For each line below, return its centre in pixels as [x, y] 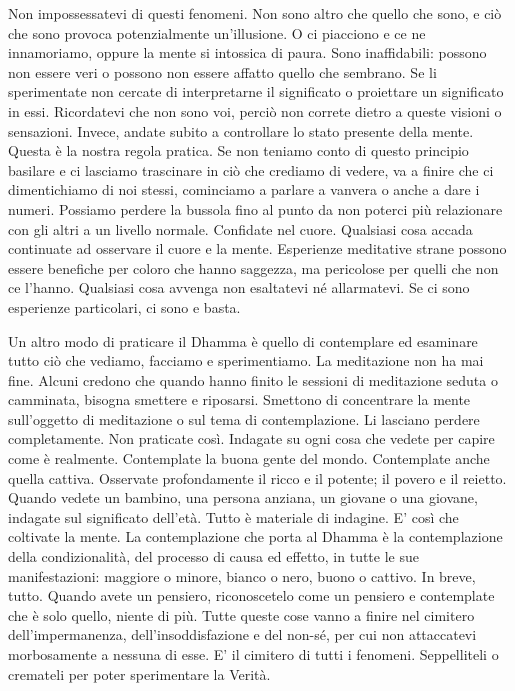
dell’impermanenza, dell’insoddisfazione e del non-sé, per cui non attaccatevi [242, 634]
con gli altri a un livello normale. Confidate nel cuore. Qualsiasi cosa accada [240, 228]
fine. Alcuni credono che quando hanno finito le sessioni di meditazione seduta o [253, 379]
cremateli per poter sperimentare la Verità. [139, 673]
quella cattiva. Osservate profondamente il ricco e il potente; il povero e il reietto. [257, 477]
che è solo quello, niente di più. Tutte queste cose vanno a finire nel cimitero [241, 614]
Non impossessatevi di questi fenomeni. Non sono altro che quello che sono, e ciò [255, 13]
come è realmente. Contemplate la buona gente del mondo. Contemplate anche [249, 458]
